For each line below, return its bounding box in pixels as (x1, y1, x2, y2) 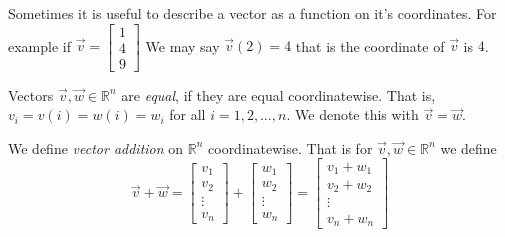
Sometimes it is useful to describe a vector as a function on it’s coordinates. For (8, 3, 497, 23)
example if (8, 35, 71, 56)
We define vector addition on (8, 137, 184, 158)
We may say (145, 35, 220, 56)
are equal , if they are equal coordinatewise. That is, (121, 84, 436, 105)
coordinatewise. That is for (208, 137, 373, 158)
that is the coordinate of (295, 35, 445, 56)
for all (169, 104, 206, 125)
